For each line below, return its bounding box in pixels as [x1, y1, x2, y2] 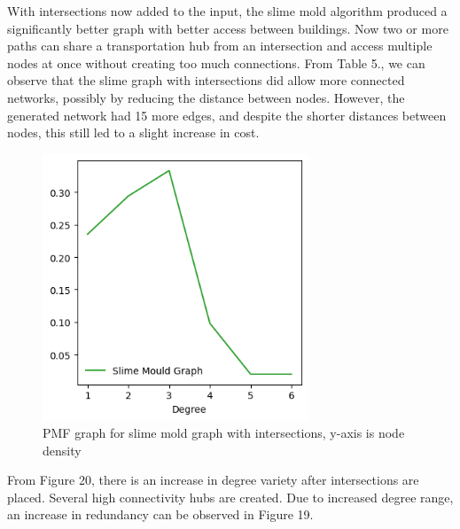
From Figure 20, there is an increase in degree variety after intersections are [7, 471, 419, 489]
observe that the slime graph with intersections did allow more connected [7, 71, 405, 89]
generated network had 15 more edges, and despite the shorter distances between [7, 105, 447, 124]
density [43, 440, 82, 459]
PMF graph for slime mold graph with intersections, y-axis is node [43, 424, 405, 442]
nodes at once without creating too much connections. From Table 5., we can [7, 53, 425, 72]
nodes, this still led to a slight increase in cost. [7, 123, 260, 142]
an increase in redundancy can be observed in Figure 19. [7, 505, 314, 524]
